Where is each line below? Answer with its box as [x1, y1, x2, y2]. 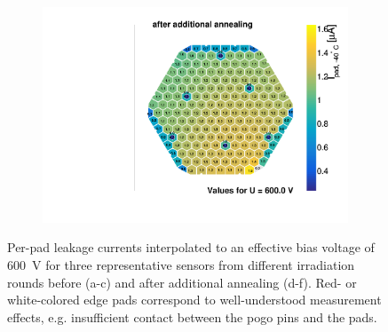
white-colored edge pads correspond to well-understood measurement [7, 290, 382, 309]
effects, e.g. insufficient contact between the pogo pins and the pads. [7, 307, 377, 326]
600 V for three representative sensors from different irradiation [7, 256, 355, 274]
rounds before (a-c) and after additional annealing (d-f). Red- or [7, 273, 357, 291]
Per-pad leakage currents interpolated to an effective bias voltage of [7, 238, 375, 257]
